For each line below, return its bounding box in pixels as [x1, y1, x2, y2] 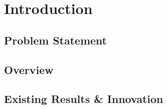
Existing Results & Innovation [4, 91, 164, 106]
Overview [4, 61, 54, 77]
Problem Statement [4, 32, 107, 47]
